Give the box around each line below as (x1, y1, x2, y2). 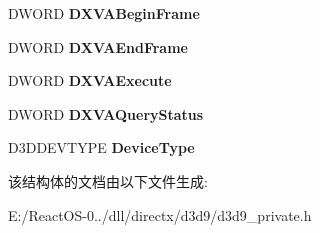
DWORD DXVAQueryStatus (8, 103, 204, 124)
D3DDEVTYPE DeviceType (8, 137, 195, 158)
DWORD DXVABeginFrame (8, 3, 200, 23)
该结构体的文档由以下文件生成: (8, 170, 208, 191)
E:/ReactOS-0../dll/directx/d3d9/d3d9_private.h (8, 204, 312, 225)
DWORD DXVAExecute (8, 70, 172, 91)
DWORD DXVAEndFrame (8, 36, 188, 57)
